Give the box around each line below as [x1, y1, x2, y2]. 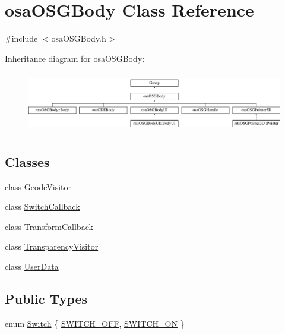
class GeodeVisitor [5, 180, 71, 193]
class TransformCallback [5, 220, 93, 232]
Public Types [5, 289, 88, 307]
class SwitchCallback [5, 200, 80, 213]
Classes [5, 152, 50, 171]
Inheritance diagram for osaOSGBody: [5, 52, 145, 64]
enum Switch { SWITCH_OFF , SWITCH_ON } [5, 317, 185, 329]
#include [5, 32, 38, 45]
